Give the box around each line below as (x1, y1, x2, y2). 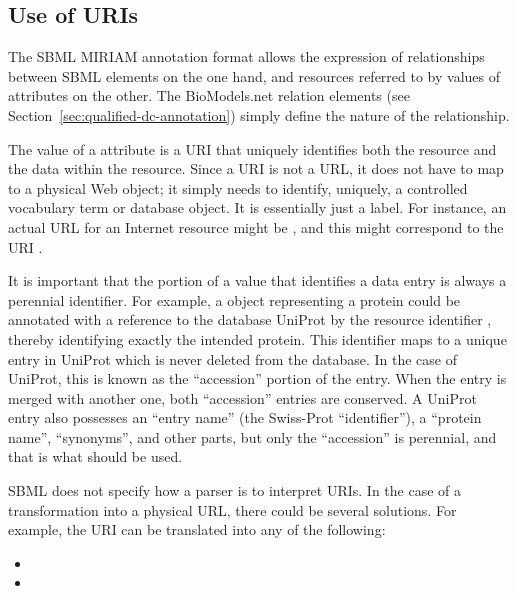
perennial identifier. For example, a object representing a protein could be (8, 289, 461, 310)
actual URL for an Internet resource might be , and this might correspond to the (8, 216, 504, 237)
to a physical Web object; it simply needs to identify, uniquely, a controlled (8, 177, 468, 198)
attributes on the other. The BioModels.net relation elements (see (8, 85, 410, 106)
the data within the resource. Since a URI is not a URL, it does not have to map (8, 158, 504, 179)
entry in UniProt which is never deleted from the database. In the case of (8, 348, 457, 369)
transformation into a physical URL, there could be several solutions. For (8, 499, 457, 520)
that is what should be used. (8, 446, 183, 467)
